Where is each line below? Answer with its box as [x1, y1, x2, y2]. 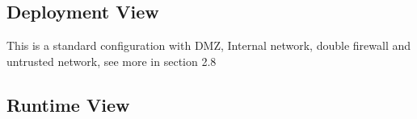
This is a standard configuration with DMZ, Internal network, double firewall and [6, 37, 411, 54]
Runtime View [6, 92, 130, 117]
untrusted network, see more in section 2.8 [6, 52, 217, 69]
